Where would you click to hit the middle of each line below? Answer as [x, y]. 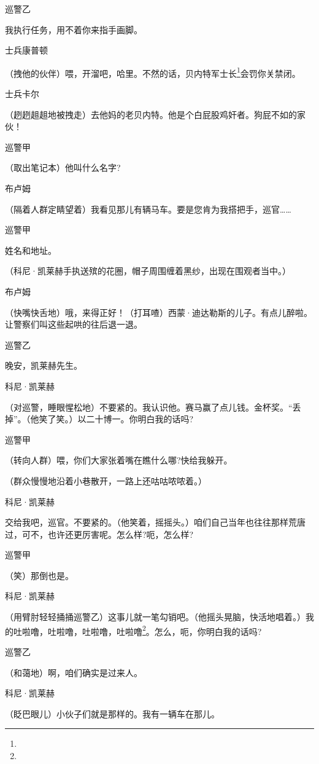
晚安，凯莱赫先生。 [44, 365]
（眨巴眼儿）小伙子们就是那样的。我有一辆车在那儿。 [112, 713]
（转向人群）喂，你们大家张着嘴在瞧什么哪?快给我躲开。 [119, 460]
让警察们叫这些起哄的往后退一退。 [74, 324]
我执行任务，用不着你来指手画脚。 [74, 29]
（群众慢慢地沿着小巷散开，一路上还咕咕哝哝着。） [106, 480]
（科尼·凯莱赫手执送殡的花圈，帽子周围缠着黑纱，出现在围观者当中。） [148, 271]
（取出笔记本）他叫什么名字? [63, 167]
